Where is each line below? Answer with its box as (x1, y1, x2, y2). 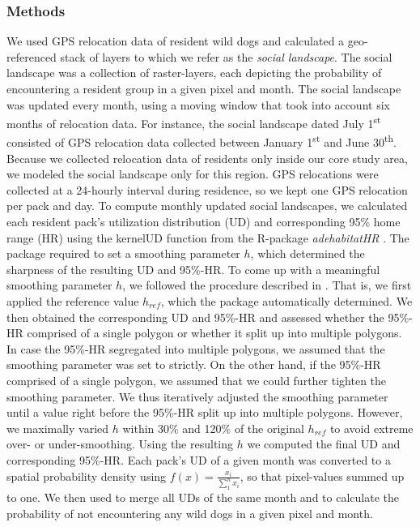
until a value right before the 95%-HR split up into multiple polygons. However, (6, 404, 403, 421)
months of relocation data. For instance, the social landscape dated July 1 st (6, 113, 381, 131)
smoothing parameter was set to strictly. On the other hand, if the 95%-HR (6, 356, 381, 373)
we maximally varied (6, 419, 109, 436)
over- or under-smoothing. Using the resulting (6, 435, 234, 452)
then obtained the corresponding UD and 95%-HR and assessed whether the (6, 308, 384, 325)
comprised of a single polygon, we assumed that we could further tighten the (6, 372, 387, 388)
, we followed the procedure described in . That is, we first (122, 276, 412, 293)
